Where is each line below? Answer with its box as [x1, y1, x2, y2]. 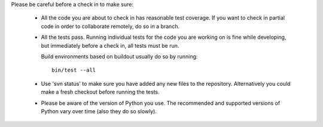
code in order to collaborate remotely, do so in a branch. [41, 23, 179, 30]
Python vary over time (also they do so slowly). [41, 107, 157, 114]
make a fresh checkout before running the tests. [41, 88, 160, 95]
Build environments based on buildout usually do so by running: [41, 52, 198, 60]
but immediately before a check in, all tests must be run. [41, 42, 179, 49]
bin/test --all [51, 67, 96, 74]
